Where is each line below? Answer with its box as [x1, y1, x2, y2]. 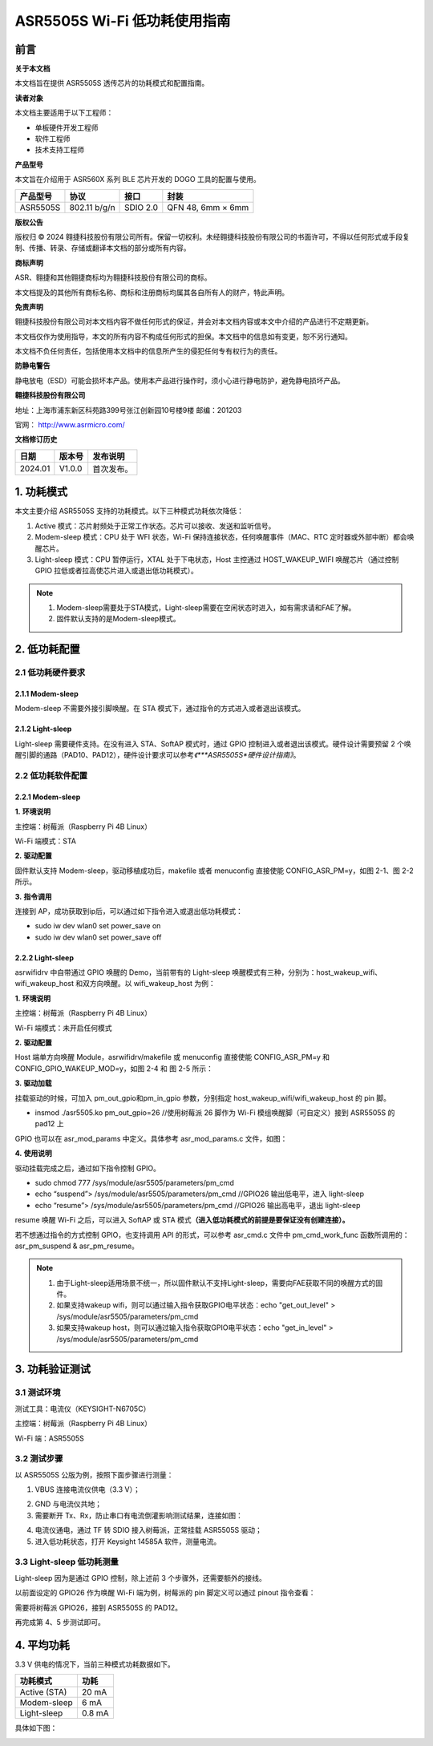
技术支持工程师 [34, 145, 84, 155]
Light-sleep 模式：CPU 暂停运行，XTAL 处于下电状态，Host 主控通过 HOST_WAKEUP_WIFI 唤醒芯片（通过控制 [34, 554, 399, 564]
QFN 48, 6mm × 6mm [167, 201, 249, 212]
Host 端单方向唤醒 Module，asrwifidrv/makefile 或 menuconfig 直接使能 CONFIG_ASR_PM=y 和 [14, 1053, 330, 1062]
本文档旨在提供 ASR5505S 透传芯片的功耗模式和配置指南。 [14, 79, 209, 88]
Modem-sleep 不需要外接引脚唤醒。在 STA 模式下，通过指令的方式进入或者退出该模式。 [14, 704, 306, 713]
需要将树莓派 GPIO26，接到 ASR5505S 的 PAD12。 [14, 1603, 183, 1612]
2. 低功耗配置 [14, 642, 80, 657]
